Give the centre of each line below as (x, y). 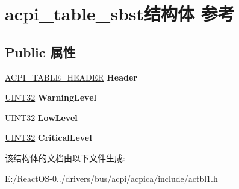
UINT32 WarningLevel (51, 97)
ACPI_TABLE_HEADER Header (71, 77)
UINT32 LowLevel (41, 117)
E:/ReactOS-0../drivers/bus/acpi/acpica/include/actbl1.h (111, 178)
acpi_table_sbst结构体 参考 (120, 14)
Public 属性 (40, 51)
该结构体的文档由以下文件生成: (65, 157)
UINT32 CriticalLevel (48, 138)
